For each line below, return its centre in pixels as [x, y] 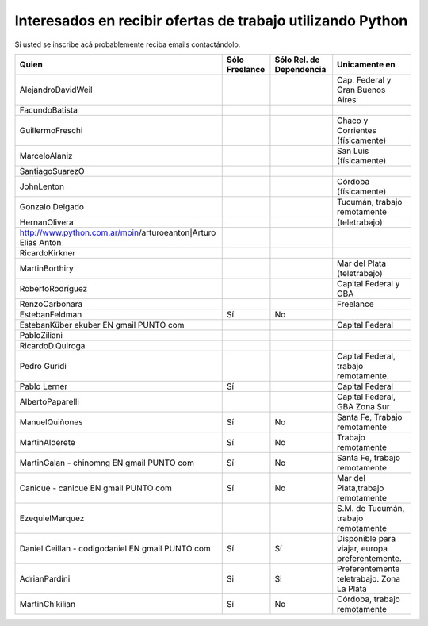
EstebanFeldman [51, 314]
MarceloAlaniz [46, 156]
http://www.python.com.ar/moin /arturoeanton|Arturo [118, 232]
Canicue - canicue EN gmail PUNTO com [96, 488]
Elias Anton [40, 242]
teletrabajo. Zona [369, 578]
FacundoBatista [49, 109]
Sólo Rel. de [297, 60]
